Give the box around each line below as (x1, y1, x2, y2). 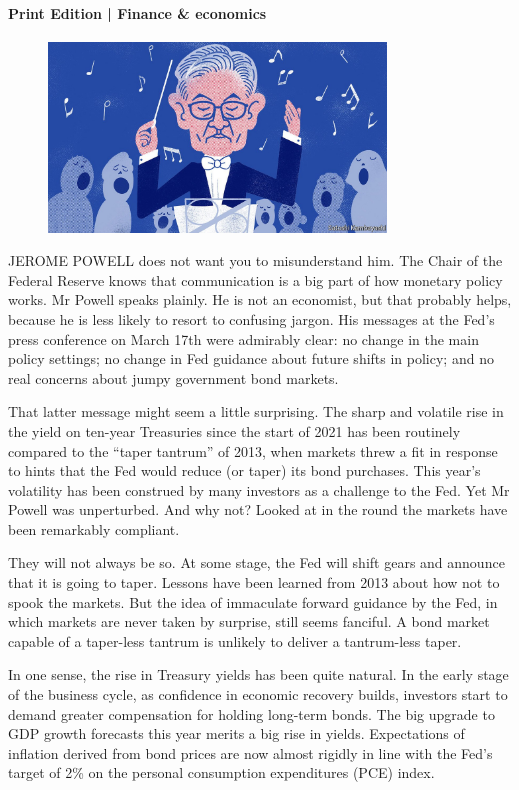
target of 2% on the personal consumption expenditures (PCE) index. (8, 762, 435, 783)
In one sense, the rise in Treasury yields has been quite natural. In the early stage (8, 664, 509, 685)
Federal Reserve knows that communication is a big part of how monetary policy (8, 269, 503, 290)
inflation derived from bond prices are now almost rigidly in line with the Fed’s (8, 742, 493, 763)
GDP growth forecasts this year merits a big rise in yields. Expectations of (8, 723, 465, 744)
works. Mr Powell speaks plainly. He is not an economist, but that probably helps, (8, 289, 512, 310)
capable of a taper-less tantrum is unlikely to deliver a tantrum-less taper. (8, 630, 462, 651)
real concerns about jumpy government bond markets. (8, 367, 339, 388)
